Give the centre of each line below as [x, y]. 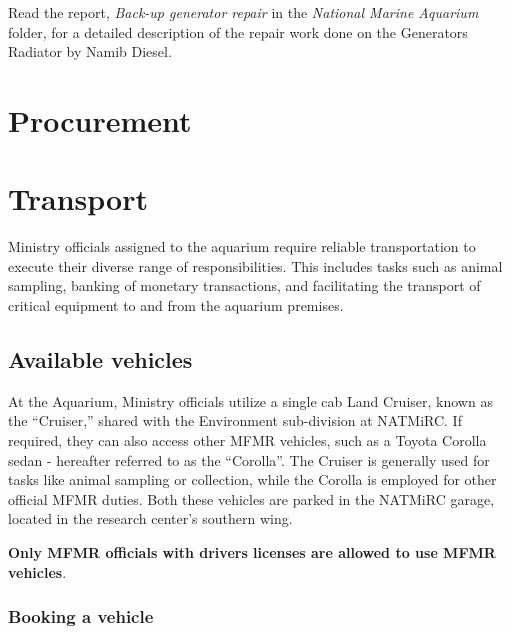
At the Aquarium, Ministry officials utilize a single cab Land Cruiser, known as [250, 400]
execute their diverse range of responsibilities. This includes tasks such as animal [255, 265]
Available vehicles [100, 359]
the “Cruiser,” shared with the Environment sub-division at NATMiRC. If [235, 420]
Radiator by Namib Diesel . [90, 51]
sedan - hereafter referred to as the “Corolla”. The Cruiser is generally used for [249, 459]
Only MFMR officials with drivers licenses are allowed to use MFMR [252, 552]
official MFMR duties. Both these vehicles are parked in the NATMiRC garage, [251, 498]
